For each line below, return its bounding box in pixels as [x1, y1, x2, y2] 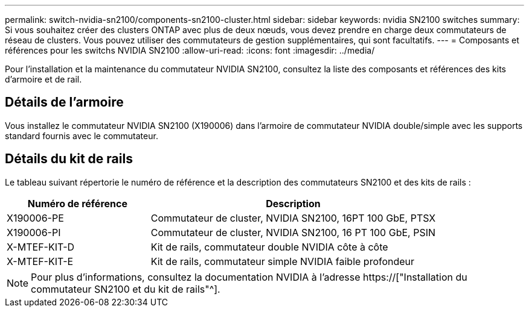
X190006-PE [7, 211, 64, 224]
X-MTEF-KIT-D [7, 240, 75, 253]
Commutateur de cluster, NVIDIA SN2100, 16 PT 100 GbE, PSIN [150, 226, 435, 239]
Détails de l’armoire [5, 95, 124, 110]
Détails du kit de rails [5, 151, 133, 167]
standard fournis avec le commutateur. [5, 130, 158, 141]
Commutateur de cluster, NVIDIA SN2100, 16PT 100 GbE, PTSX [150, 211, 436, 224]
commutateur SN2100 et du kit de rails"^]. [31, 282, 220, 295]
